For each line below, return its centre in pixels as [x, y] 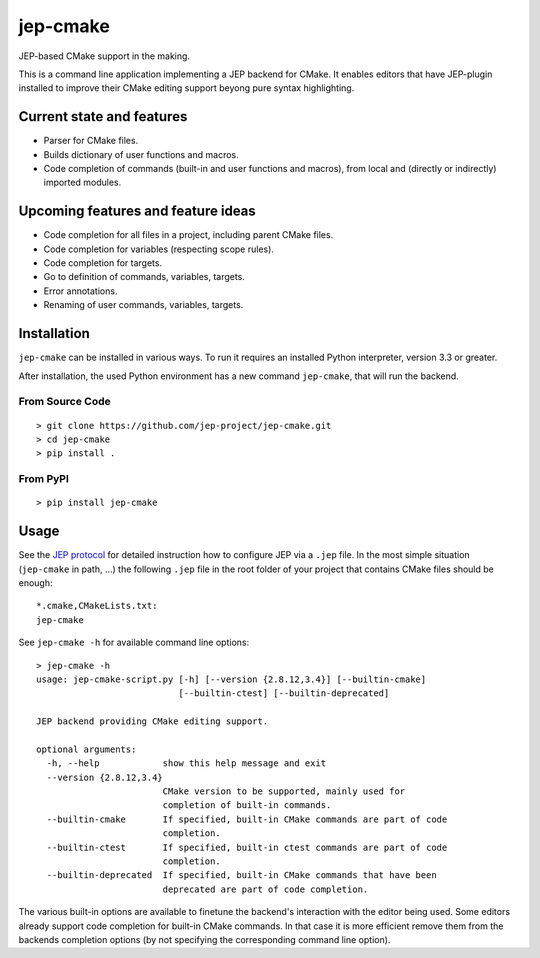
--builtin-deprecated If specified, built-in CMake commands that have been [241, 875]
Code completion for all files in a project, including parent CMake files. [188, 235]
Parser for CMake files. [91, 141]
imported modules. [82, 182]
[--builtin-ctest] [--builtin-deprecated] [284, 693]
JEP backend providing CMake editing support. [152, 721]
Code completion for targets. [103, 263]
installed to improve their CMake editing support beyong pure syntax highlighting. [186, 88]
